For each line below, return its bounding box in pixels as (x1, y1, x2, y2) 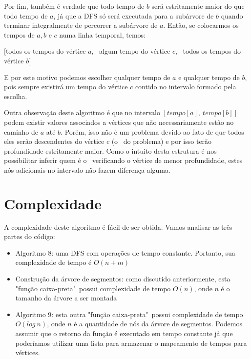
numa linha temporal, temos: (59, 29, 146, 40)
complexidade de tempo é (15, 257, 92, 267)
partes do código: (4, 231, 55, 241)
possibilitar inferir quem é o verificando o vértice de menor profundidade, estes (4, 155, 243, 165)
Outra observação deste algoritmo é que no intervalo (4, 107, 160, 118)
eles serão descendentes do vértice (4, 136, 105, 146)
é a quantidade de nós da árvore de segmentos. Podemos (74, 319, 242, 329)
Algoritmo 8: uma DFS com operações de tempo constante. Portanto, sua (15, 247, 235, 258)
